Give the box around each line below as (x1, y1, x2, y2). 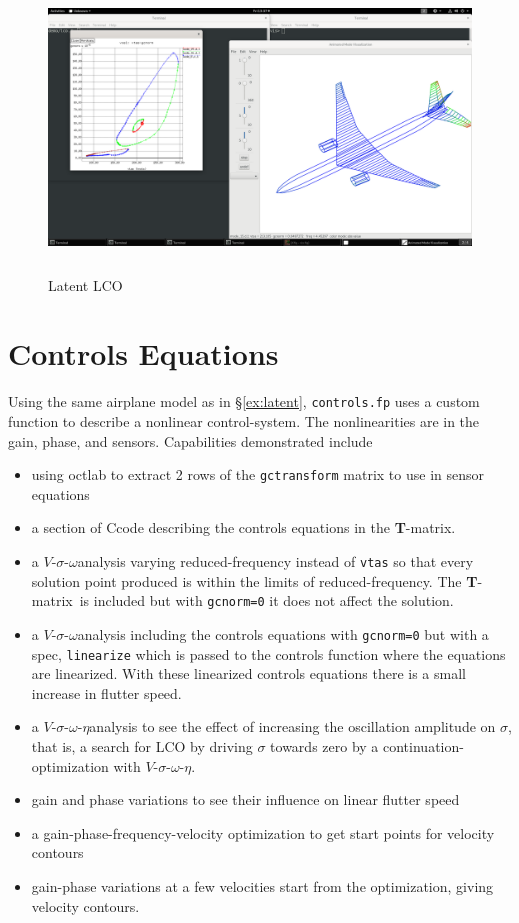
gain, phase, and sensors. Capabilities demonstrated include (8, 430, 373, 451)
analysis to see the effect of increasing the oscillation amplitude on (89, 716, 496, 737)
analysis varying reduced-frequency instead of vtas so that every (77, 551, 474, 571)
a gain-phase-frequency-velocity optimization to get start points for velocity (31, 822, 495, 843)
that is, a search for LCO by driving (31, 736, 253, 756)
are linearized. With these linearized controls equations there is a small (31, 663, 466, 684)
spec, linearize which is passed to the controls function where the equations (31, 643, 506, 664)
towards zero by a (270, 736, 379, 756)
